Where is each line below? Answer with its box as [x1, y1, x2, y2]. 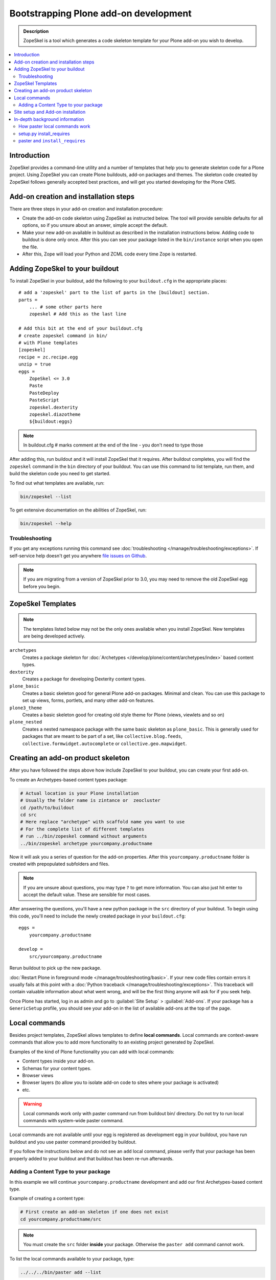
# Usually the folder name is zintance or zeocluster [20, 798, 160, 803]
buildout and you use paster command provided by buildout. [9, 1139, 137, 1145]
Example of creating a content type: [9, 1196, 85, 1202]
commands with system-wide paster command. [23, 1117, 124, 1123]
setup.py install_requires [18, 131, 70, 137]
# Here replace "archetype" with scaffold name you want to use [20, 819, 185, 825]
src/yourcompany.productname [29, 953, 102, 959]
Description [23, 28, 49, 34]
